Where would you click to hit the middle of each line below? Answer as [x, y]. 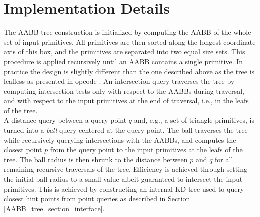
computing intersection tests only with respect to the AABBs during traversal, [124, 91]
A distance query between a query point [65, 120]
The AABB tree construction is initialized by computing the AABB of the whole [128, 32]
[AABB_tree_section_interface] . [54, 208]
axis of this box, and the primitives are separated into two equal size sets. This [125, 52]
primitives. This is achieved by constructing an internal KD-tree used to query [124, 188]
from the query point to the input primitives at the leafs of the [146, 149]
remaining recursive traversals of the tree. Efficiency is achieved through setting [126, 169]
